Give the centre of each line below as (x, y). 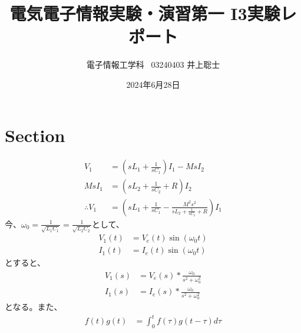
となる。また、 (34, 307)
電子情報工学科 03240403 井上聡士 (153, 65)
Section (35, 135)
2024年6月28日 (153, 84)
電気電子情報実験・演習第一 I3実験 (145, 13)
